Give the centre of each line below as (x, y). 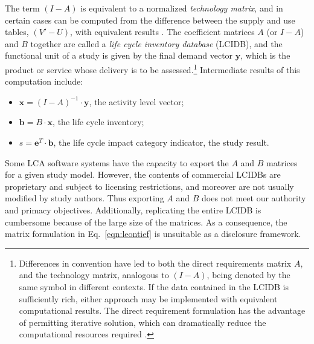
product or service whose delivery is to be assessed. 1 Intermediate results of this (152, 68)
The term (22, 8)
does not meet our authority (254, 198)
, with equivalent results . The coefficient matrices (162, 32)
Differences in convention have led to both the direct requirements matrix (155, 263)
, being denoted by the (248, 275)
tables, (17, 32)
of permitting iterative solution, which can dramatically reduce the (143, 322)
